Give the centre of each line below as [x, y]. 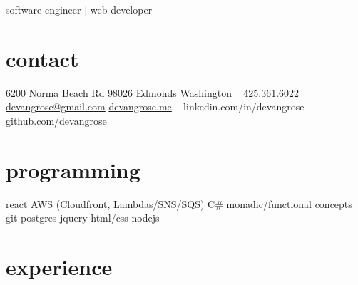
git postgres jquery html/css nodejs [83, 218]
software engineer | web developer [79, 9]
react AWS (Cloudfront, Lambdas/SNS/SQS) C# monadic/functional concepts [179, 203]
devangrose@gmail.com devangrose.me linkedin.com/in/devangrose [155, 107]
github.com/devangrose [56, 120]
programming [73, 169]
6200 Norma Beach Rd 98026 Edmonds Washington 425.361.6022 [153, 92]
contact [42, 58]
